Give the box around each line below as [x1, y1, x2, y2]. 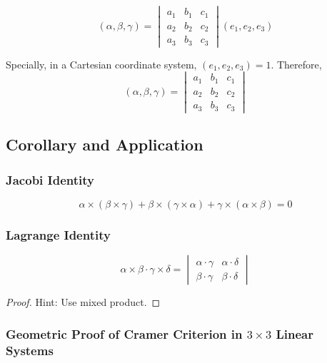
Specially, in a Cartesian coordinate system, [6, 56, 197, 71]
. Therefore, [271, 56, 322, 71]
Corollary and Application [6, 133, 203, 155]
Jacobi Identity [6, 170, 94, 188]
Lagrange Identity [6, 225, 111, 243]
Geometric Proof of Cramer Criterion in [6, 324, 243, 342]
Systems [6, 341, 54, 359]
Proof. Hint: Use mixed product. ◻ [6, 295, 161, 310]
